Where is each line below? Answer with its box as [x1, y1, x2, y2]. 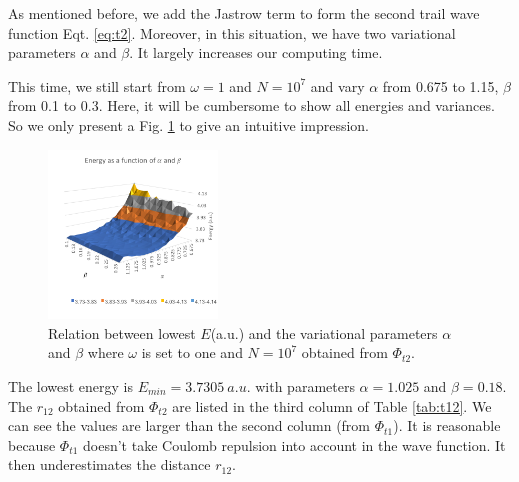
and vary [310, 75, 365, 96]
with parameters [255, 375, 355, 396]
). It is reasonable [393, 415, 501, 436]
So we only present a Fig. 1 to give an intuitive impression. [8, 114, 369, 135]
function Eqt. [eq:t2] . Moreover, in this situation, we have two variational [8, 22, 456, 43]
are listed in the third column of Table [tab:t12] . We [172, 395, 492, 416]
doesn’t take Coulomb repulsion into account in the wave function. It [83, 434, 506, 455]
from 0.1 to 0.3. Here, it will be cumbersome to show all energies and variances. [8, 95, 495, 116]
